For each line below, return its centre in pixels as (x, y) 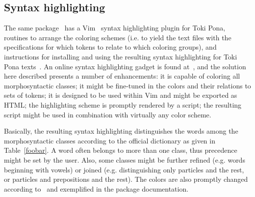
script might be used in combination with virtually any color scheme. (108, 114)
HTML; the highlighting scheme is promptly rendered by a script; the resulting (123, 104)
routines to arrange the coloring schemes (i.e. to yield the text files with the (118, 37)
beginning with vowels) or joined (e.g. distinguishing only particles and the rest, (124, 169)
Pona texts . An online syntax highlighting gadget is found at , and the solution (125, 66)
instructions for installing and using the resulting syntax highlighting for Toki (121, 56)
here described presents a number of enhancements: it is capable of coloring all (122, 76)
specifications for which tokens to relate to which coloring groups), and (110, 47)
